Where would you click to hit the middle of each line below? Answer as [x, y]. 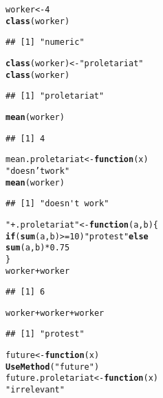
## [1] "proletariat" [55, 96]
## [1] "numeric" [45, 42]
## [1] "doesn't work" [57, 204]
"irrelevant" [35, 390]
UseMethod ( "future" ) [53, 367]
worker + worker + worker [55, 313]
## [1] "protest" [45, 334]
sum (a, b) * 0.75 [38, 248]
